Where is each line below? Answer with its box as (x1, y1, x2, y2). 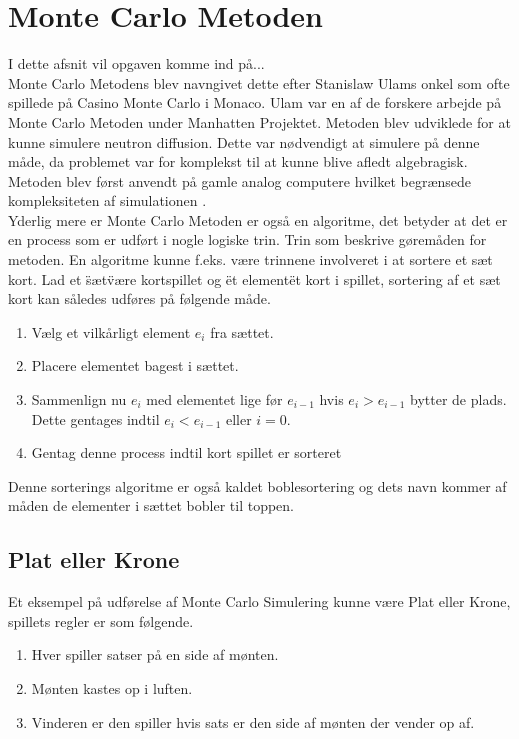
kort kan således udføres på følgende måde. (8, 288, 271, 309)
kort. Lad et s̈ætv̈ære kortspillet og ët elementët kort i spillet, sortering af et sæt (8, 268, 501, 289)
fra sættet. (210, 321, 274, 342)
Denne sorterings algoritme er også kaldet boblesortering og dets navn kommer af (8, 475, 507, 496)
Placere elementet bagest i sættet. (31, 355, 239, 376)
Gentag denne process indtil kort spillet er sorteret (31, 442, 342, 463)
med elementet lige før (146, 389, 283, 410)
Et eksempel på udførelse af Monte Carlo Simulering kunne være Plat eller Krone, (8, 591, 511, 612)
